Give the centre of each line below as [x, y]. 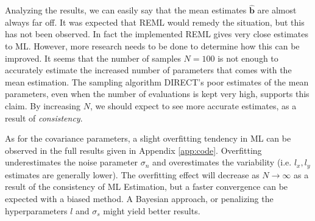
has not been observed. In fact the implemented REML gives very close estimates [157, 34]
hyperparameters [36, 210]
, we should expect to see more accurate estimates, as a [193, 105]
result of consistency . [44, 118]
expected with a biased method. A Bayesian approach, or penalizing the [139, 198]
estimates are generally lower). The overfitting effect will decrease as [132, 174]
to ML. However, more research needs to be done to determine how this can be [152, 46]
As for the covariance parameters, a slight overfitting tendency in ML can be [148, 138]
